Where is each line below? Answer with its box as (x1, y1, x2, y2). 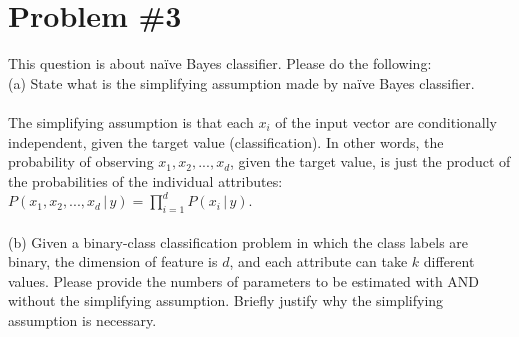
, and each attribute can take (229, 251, 408, 272)
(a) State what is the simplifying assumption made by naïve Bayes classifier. (8, 72, 475, 93)
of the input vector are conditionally (275, 111, 497, 132)
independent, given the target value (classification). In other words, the (8, 131, 444, 152)
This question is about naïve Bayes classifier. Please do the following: (8, 53, 432, 74)
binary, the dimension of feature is (8, 251, 218, 272)
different (423, 251, 475, 272)
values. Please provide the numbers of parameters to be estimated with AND (8, 270, 480, 291)
